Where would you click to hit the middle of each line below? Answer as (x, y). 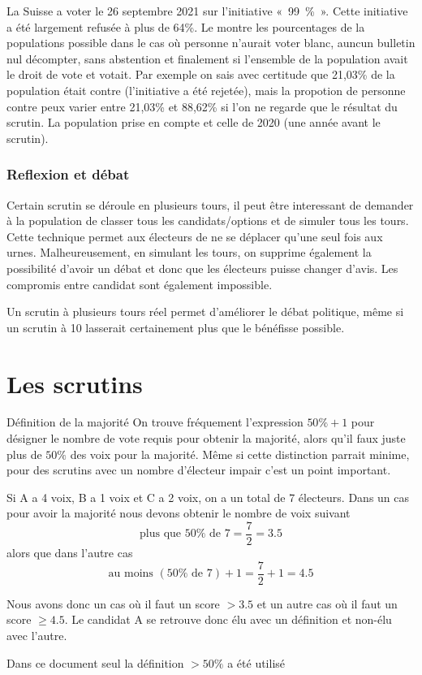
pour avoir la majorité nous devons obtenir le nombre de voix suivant (179, 513)
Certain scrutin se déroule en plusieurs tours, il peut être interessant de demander (210, 204)
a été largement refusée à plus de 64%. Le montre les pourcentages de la (186, 26)
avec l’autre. (37, 635)
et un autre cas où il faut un (327, 603)
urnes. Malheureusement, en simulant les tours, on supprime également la (189, 252)
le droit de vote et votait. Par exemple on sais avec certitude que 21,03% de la (201, 74)
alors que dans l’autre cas (70, 553)
